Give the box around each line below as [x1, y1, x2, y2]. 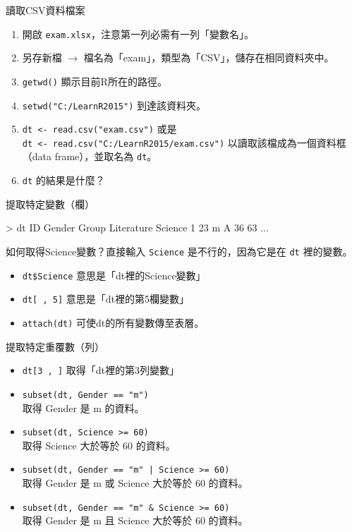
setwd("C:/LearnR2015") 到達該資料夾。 [22, 97, 206, 112]
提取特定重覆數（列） [6, 339, 104, 353]
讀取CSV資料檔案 [6, 3, 85, 17]
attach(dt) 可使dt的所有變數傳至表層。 [22, 315, 205, 330]
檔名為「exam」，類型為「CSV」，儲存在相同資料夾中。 [83, 50, 334, 65]
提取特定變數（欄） [6, 196, 95, 211]
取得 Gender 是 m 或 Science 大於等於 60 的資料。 [22, 476, 248, 490]
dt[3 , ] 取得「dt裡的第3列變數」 [22, 363, 179, 377]
